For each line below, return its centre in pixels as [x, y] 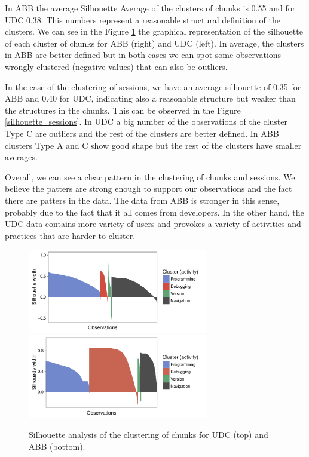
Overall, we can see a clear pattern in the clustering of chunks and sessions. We [150, 177]
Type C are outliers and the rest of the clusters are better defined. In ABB [142, 133]
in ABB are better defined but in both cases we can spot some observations [143, 55]
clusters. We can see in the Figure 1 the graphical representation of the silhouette [154, 31]
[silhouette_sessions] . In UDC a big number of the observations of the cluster [146, 122]
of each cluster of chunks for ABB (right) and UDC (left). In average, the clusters [154, 43]
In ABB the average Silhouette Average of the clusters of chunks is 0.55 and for [150, 8]
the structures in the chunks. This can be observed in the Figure [123, 110]
